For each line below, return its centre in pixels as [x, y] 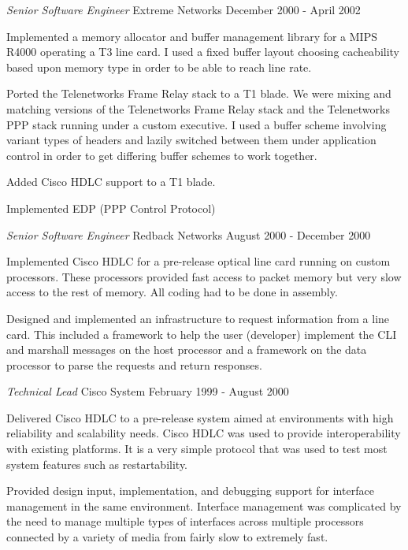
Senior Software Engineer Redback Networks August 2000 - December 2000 [189, 234]
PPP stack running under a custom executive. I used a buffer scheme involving [197, 124]
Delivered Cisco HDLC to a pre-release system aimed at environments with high [200, 417]
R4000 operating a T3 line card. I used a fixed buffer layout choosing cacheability [203, 52]
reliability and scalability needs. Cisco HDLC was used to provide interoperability [204, 433]
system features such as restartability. [97, 464]
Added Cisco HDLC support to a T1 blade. [111, 182]
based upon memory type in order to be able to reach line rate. [159, 67]
